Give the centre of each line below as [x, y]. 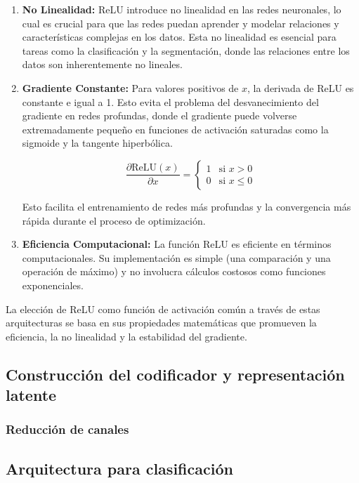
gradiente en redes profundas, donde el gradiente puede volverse [159, 115]
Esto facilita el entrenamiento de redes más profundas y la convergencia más [187, 206]
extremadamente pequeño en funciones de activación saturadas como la [175, 129]
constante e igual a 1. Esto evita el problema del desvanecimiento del [170, 101]
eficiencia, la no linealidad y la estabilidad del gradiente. [126, 336]
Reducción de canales [67, 429]
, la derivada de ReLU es [301, 87]
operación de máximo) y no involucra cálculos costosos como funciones [174, 271]
